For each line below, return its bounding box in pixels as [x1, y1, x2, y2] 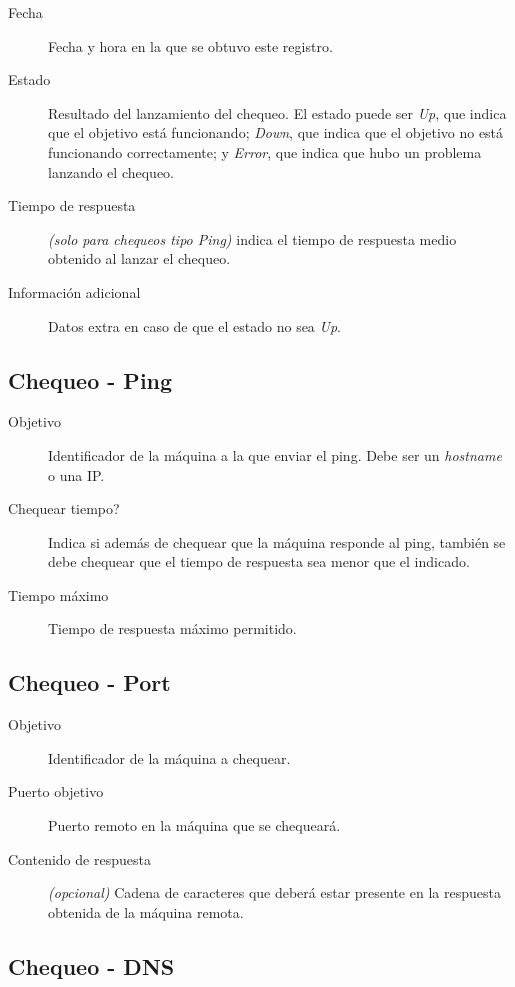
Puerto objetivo [8, 781, 104, 802]
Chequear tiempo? [8, 498, 120, 519]
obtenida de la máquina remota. [48, 901, 244, 922]
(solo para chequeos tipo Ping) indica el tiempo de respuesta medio [48, 228, 457, 249]
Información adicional [8, 281, 141, 302]
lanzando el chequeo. [48, 161, 174, 182]
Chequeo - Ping [8, 364, 173, 395]
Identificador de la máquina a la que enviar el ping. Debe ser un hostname [48, 444, 502, 465]
